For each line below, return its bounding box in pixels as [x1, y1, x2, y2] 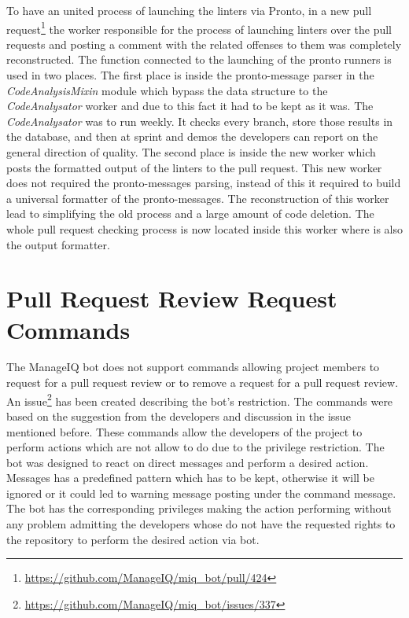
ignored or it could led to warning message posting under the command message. [6, 484, 396, 501]
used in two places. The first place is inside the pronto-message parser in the [6, 67, 374, 83]
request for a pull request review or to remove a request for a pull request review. [6, 374, 399, 391]
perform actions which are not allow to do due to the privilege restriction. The [6, 439, 385, 455]
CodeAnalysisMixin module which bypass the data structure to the [6, 82, 328, 98]
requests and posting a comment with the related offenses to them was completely [6, 35, 402, 52]
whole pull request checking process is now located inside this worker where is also [6, 220, 403, 237]
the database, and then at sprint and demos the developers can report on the [6, 128, 378, 145]
